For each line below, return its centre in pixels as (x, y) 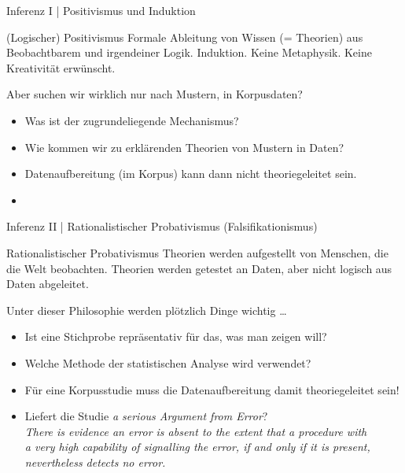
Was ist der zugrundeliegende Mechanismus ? (132, 120)
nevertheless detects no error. (95, 462)
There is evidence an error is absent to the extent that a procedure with (196, 431)
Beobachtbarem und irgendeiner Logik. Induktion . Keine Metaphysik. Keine (189, 52)
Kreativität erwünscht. (61, 67)
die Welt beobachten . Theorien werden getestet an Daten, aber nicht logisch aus (199, 268)
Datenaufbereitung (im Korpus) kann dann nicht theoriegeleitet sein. (191, 174)
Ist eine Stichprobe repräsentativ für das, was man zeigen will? (176, 336)
